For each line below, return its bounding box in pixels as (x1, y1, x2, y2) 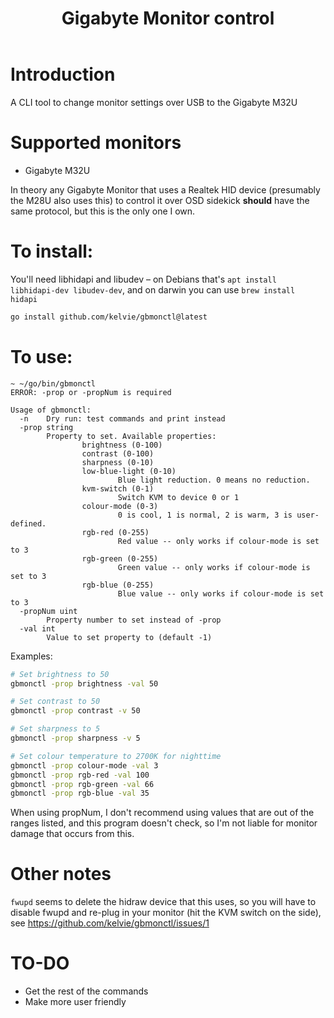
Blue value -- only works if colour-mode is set (117, 588, 325, 599)
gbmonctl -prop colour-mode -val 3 (10, 760, 159, 771)
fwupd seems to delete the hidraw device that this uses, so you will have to (10, 896, 317, 908)
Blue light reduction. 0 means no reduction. (117, 475, 311, 485)
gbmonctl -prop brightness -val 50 (10, 678, 159, 689)
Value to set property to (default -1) (46, 632, 213, 642)
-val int (19, 623, 56, 634)
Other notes (10, 863, 112, 886)
